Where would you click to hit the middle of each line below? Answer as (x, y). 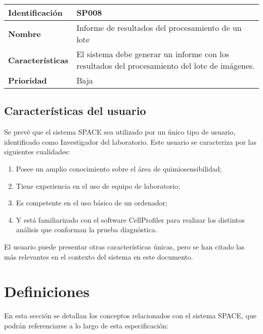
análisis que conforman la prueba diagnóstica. (86, 229)
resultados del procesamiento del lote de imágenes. (166, 66)
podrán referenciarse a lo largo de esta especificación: (86, 325)
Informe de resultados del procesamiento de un (159, 28)
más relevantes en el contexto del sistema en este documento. (99, 256)
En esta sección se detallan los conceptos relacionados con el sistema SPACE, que (130, 316)
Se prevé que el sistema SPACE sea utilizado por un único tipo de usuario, (120, 132)
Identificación (35, 12)
